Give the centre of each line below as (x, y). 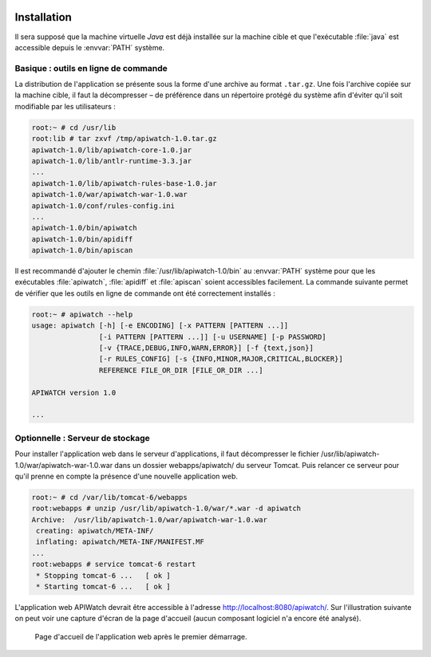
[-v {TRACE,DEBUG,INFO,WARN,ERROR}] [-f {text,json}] (206, 348)
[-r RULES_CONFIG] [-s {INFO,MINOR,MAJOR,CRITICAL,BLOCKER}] (221, 359)
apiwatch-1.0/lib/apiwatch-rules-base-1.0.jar (124, 183)
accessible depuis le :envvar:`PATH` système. (90, 47)
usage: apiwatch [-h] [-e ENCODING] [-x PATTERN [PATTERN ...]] (160, 326)
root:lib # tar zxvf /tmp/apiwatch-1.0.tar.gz (124, 139)
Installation (43, 17)
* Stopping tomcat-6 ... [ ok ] (103, 575)
